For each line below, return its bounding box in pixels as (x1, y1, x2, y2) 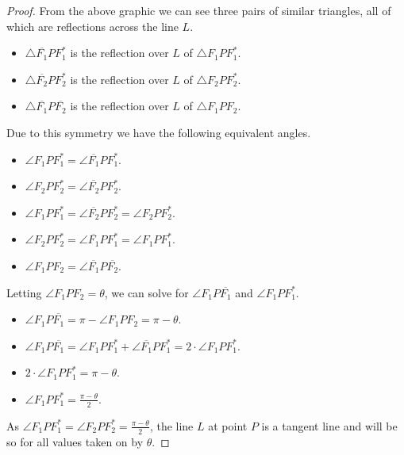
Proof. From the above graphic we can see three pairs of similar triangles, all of (6, 2, 391, 18)
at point (208, 417, 248, 434)
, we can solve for (104, 284, 189, 300)
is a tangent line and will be (261, 417, 398, 434)
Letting (6, 284, 42, 300)
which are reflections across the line (6, 17, 179, 34)
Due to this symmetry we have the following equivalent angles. (6, 124, 311, 140)
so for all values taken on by (6, 433, 144, 449)
